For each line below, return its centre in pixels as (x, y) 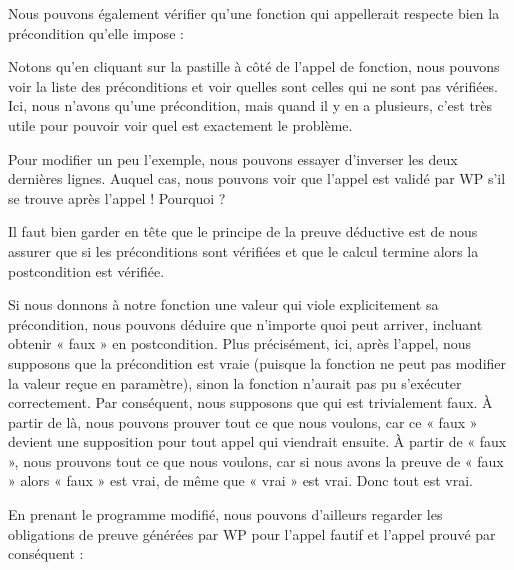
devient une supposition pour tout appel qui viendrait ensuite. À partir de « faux (257, 441)
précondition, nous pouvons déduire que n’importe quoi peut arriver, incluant (245, 323)
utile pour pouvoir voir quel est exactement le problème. (180, 124)
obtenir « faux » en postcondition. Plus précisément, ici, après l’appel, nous (240, 343)
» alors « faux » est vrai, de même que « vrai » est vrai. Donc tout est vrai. (241, 480)
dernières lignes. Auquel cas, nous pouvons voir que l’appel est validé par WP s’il (257, 178)
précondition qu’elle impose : (96, 32)
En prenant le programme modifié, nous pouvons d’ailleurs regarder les (225, 514)
